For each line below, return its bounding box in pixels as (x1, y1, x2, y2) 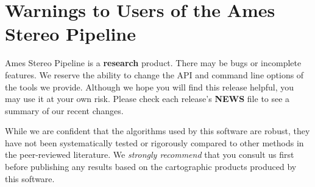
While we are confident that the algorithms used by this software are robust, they (5, 124, 310, 137)
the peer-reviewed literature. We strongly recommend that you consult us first (5, 148, 294, 161)
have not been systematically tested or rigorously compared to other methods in (5, 136, 304, 149)
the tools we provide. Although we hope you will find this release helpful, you (5, 80, 294, 93)
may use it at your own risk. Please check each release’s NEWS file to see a (5, 92, 290, 105)
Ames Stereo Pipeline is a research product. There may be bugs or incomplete (5, 56, 302, 69)
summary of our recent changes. (5, 104, 124, 117)
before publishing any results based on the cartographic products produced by (5, 160, 297, 173)
